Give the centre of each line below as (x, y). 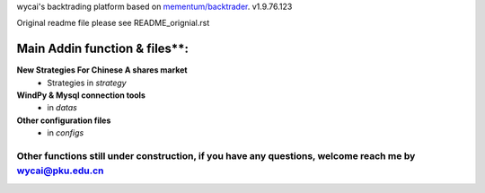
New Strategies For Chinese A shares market (102, 70)
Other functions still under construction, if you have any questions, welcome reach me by (216, 156)
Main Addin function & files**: (102, 49)
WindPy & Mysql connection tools (81, 95)
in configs (66, 133)
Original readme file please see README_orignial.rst (113, 23)
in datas (62, 108)
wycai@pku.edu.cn (60, 171)
